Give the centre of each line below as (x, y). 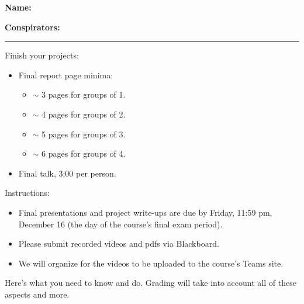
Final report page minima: (66, 75)
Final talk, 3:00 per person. (67, 173)
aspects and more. (37, 294)
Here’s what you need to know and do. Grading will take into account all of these (151, 283)
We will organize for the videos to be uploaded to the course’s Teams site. (151, 263)
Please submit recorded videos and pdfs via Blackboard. (119, 243)
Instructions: (27, 193)
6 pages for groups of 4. (84, 153)
